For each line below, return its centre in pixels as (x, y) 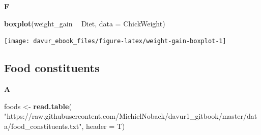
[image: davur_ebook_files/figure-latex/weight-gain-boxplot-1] (115, 41)
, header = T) (103, 126)
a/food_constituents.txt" (43, 126)
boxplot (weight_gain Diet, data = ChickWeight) (85, 23)
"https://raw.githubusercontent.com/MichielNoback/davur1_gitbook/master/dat (131, 116)
